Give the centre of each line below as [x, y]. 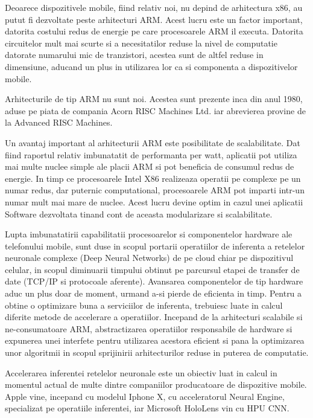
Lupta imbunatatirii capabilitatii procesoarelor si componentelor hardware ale [149, 234]
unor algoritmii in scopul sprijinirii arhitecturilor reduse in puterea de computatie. [157, 352]
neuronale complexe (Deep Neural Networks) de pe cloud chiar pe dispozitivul [149, 258]
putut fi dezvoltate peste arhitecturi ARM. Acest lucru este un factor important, [154, 19]
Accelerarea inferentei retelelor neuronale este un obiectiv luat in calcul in [141, 372]
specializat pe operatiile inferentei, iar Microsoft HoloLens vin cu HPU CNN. [147, 408]
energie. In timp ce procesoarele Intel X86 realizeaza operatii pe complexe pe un [153, 178]
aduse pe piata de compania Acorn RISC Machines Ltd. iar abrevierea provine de [155, 110]
